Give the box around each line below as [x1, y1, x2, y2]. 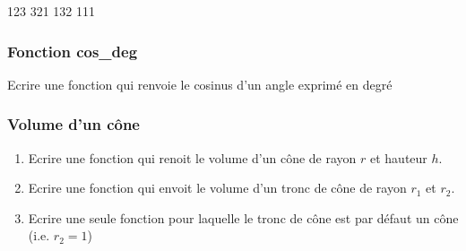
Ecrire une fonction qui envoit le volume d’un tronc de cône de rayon [28, 178, 407, 197]
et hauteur [369, 148, 427, 167]
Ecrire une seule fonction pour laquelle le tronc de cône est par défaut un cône [28, 208, 459, 227]
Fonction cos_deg [7, 39, 138, 62]
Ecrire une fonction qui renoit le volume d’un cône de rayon [28, 148, 357, 167]
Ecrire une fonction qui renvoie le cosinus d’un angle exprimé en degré [7, 74, 393, 93]
